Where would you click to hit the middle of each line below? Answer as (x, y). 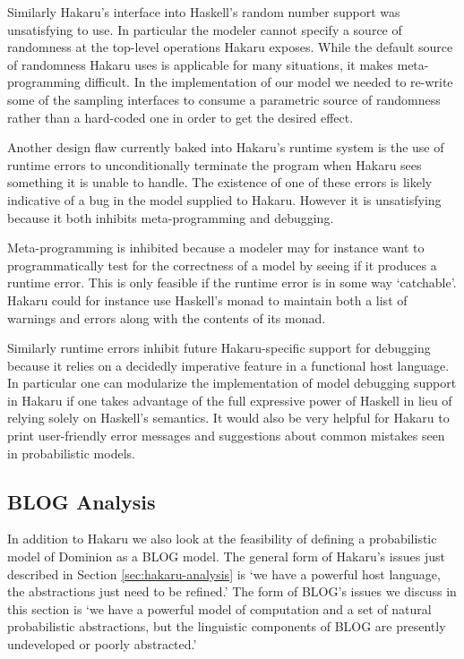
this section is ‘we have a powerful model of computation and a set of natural (219, 608)
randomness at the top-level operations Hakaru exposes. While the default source (230, 47)
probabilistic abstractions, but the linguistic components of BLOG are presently (227, 626)
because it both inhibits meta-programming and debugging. (171, 217)
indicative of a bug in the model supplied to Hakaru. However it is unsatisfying (224, 199)
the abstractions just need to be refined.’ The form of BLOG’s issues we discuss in (232, 591)
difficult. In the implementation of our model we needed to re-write (269, 82)
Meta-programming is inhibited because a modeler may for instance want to (216, 248)
